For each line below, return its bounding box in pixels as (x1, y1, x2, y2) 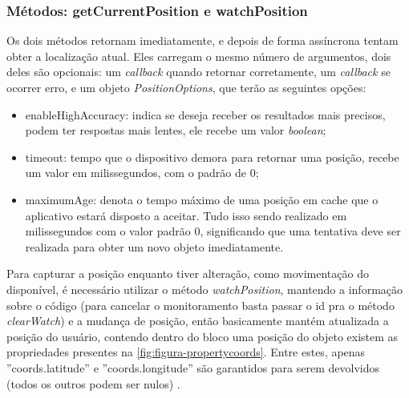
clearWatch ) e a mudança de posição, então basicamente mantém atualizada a (6, 312, 389, 329)
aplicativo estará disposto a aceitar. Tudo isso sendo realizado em (25, 207, 347, 223)
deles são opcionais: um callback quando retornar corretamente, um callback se (6, 63, 391, 80)
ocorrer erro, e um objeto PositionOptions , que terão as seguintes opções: (6, 79, 366, 95)
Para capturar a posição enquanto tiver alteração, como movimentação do (6, 265, 369, 282)
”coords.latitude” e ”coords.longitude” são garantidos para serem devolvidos (6, 359, 379, 376)
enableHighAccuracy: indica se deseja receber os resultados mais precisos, (25, 106, 386, 123)
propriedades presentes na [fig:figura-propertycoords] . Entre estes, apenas (6, 344, 366, 360)
